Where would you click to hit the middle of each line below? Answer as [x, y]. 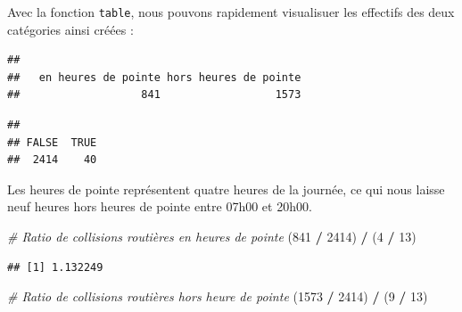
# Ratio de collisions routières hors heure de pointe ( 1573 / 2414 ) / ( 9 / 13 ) [218, 296]
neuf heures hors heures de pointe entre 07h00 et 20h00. [160, 206]
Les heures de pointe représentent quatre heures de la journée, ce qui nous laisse [226, 189]
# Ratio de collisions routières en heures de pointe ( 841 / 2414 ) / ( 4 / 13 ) [212, 236]
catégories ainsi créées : [70, 29]
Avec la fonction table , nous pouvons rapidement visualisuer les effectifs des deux [231, 12]
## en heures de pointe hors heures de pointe [154, 77]
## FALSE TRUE [52, 142]
